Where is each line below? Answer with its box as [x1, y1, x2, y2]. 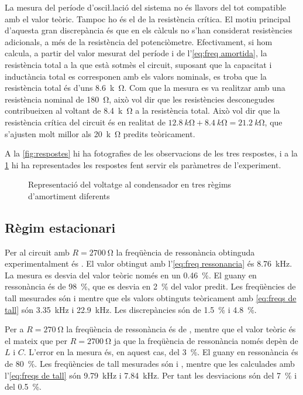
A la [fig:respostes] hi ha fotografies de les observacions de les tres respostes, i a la [5, 147, 298, 159]
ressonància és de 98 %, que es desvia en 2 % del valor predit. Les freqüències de [5, 280, 296, 292]
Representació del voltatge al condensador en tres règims [28, 178, 232, 190]
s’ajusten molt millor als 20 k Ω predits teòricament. [5, 127, 195, 139]
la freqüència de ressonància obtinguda [116, 246, 255, 258]
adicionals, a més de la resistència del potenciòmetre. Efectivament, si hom [5, 35, 273, 47]
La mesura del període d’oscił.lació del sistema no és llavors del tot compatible [5, 1, 287, 13]
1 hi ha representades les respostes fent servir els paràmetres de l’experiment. [5, 158, 281, 171]
